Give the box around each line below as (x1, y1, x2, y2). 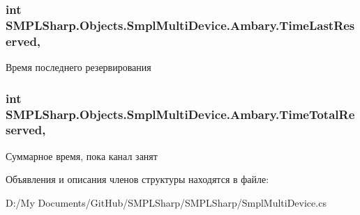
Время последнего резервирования (6, 60, 151, 74)
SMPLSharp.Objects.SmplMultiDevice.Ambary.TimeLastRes (6, 16, 355, 33)
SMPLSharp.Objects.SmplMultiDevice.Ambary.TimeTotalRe (6, 105, 355, 122)
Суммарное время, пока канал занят (6, 148, 158, 163)
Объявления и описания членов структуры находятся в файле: (6, 172, 269, 186)
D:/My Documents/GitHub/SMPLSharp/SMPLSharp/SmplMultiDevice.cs (6, 195, 327, 209)
